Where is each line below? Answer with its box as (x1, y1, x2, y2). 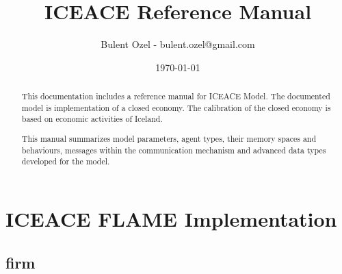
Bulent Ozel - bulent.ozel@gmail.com (101, 37, 255, 51)
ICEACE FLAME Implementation (5, 204, 337, 232)
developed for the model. (21, 155, 110, 167)
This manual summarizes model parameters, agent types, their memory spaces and (21, 132, 317, 144)
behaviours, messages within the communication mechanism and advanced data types (21, 144, 326, 155)
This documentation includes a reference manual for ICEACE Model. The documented (21, 90, 330, 102)
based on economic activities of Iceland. (21, 113, 163, 125)
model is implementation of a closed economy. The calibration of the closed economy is (21, 101, 331, 113)
